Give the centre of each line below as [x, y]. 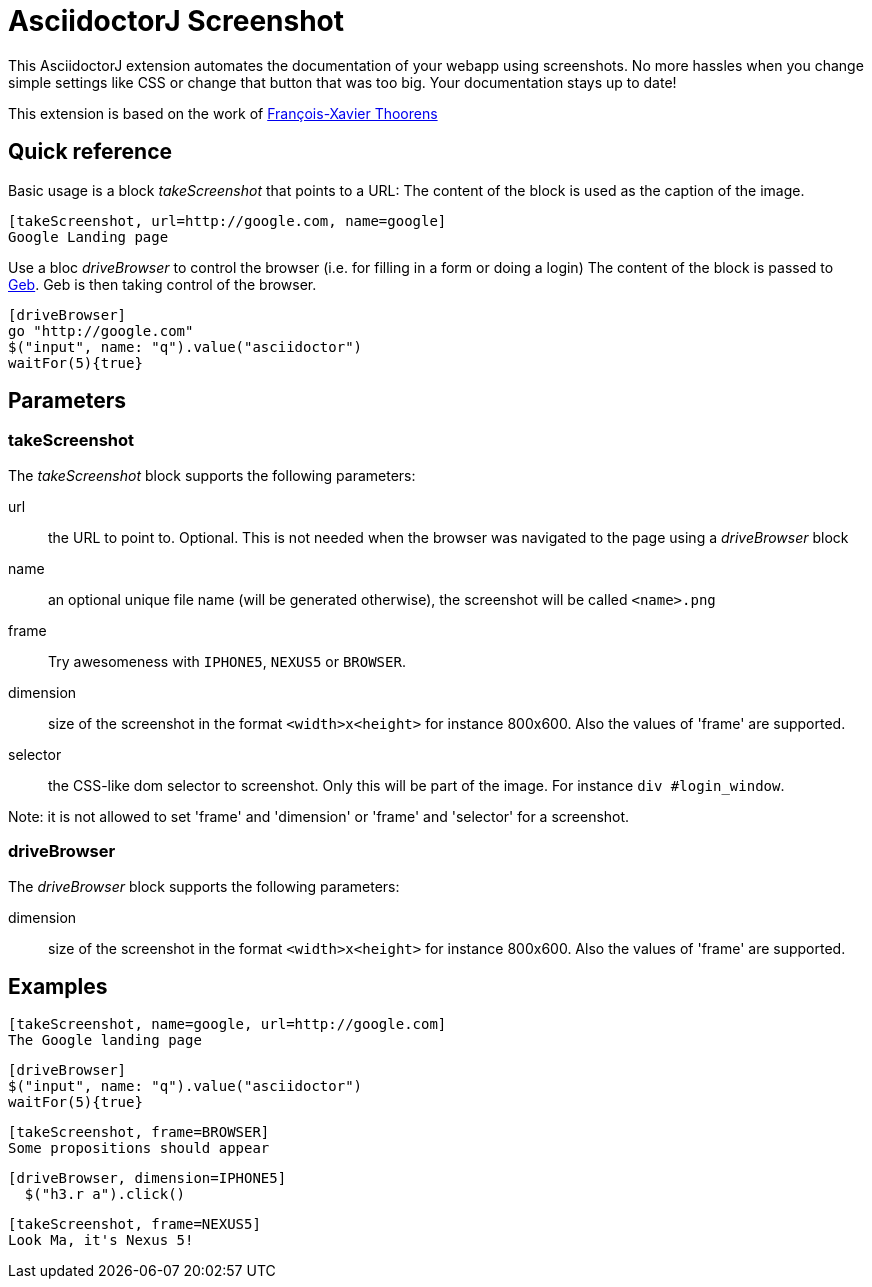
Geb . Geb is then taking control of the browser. [162, 284]
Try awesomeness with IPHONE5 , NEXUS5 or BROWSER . [227, 661]
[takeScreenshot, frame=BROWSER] [139, 1132]
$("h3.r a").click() [105, 1194]
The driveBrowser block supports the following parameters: [204, 886]
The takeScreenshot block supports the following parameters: [212, 475]
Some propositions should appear [139, 1148]
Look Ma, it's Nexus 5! [101, 1240]
